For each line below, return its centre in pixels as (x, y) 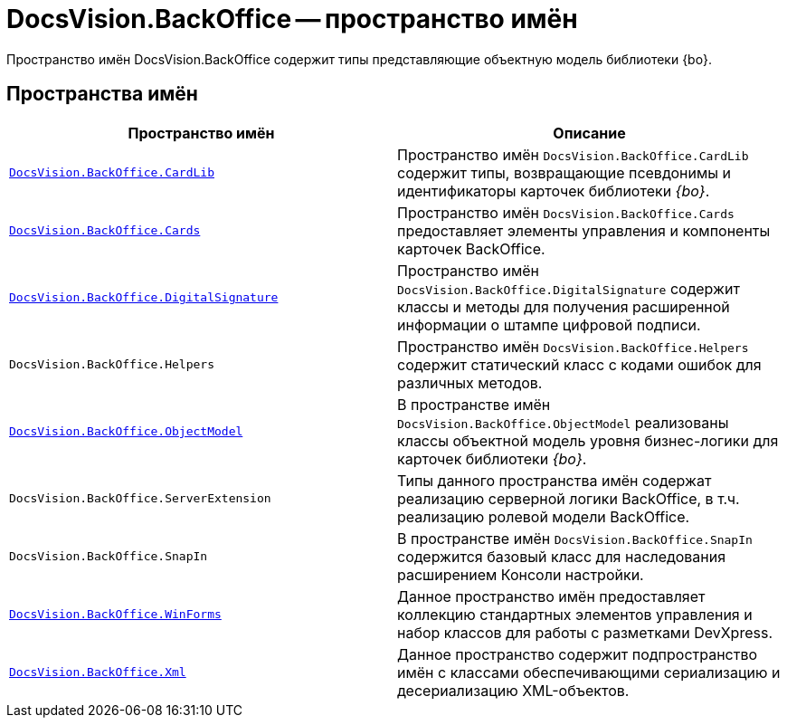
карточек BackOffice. (471, 248)
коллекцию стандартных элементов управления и (575, 614)
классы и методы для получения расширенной (564, 306)
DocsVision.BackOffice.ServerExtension (140, 499)
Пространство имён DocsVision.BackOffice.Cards (566, 212)
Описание (589, 133)
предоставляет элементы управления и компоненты (584, 230)
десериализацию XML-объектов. (513, 690)
